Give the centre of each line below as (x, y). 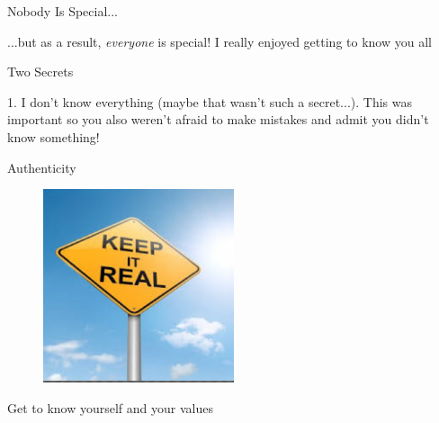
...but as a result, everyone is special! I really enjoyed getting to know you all (219, 41)
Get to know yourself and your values (110, 407)
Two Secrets (40, 72)
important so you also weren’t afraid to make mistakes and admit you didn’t (218, 119)
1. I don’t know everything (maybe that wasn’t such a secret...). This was (210, 101)
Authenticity (42, 167)
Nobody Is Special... (63, 11)
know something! (54, 136)
